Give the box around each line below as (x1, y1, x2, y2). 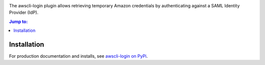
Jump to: (9, 19, 28, 24)
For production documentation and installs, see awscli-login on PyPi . (9, 53, 148, 59)
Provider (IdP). (9, 10, 39, 16)
